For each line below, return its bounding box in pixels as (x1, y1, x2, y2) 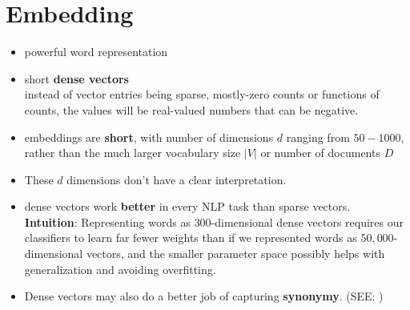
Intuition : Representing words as (24, 213, 191, 230)
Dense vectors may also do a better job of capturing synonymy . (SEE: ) (24, 288, 384, 304)
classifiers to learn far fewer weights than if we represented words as (24, 229, 357, 246)
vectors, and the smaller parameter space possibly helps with (86, 245, 385, 262)
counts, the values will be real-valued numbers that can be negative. (24, 101, 359, 118)
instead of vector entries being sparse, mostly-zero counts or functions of (24, 86, 380, 103)
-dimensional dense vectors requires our (211, 213, 404, 230)
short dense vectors (24, 70, 129, 87)
